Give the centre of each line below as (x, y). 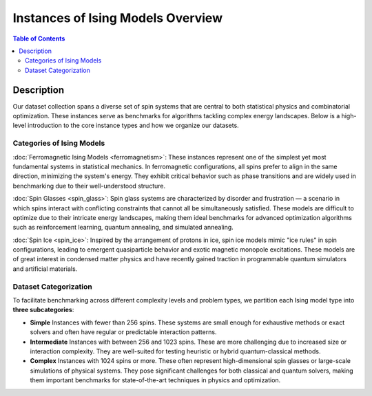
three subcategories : (43, 310)
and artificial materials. (45, 269)
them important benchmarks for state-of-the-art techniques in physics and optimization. (155, 380)
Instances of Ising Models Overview (118, 18)
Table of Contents (39, 38)
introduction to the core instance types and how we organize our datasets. (133, 125)
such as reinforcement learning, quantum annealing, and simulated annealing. (123, 228)
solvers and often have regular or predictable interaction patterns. (123, 332)
